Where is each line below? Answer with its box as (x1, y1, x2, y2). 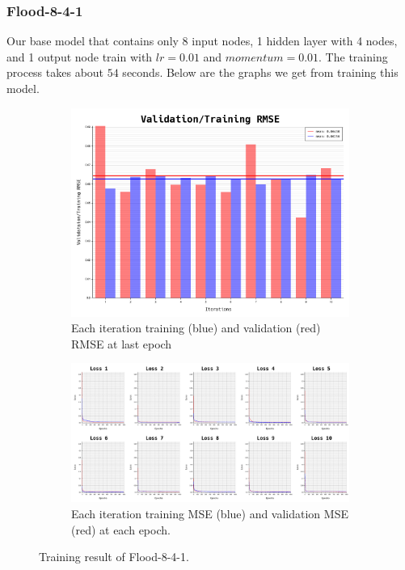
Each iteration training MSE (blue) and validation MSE (71, 505, 348, 521)
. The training (319, 48, 388, 65)
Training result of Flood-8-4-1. (39, 548, 189, 565)
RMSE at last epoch (71, 335, 172, 352)
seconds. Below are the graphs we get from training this (122, 64, 399, 81)
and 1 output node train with (6, 48, 153, 65)
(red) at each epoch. (71, 521, 171, 538)
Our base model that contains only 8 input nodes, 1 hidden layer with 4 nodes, (6, 32, 398, 49)
